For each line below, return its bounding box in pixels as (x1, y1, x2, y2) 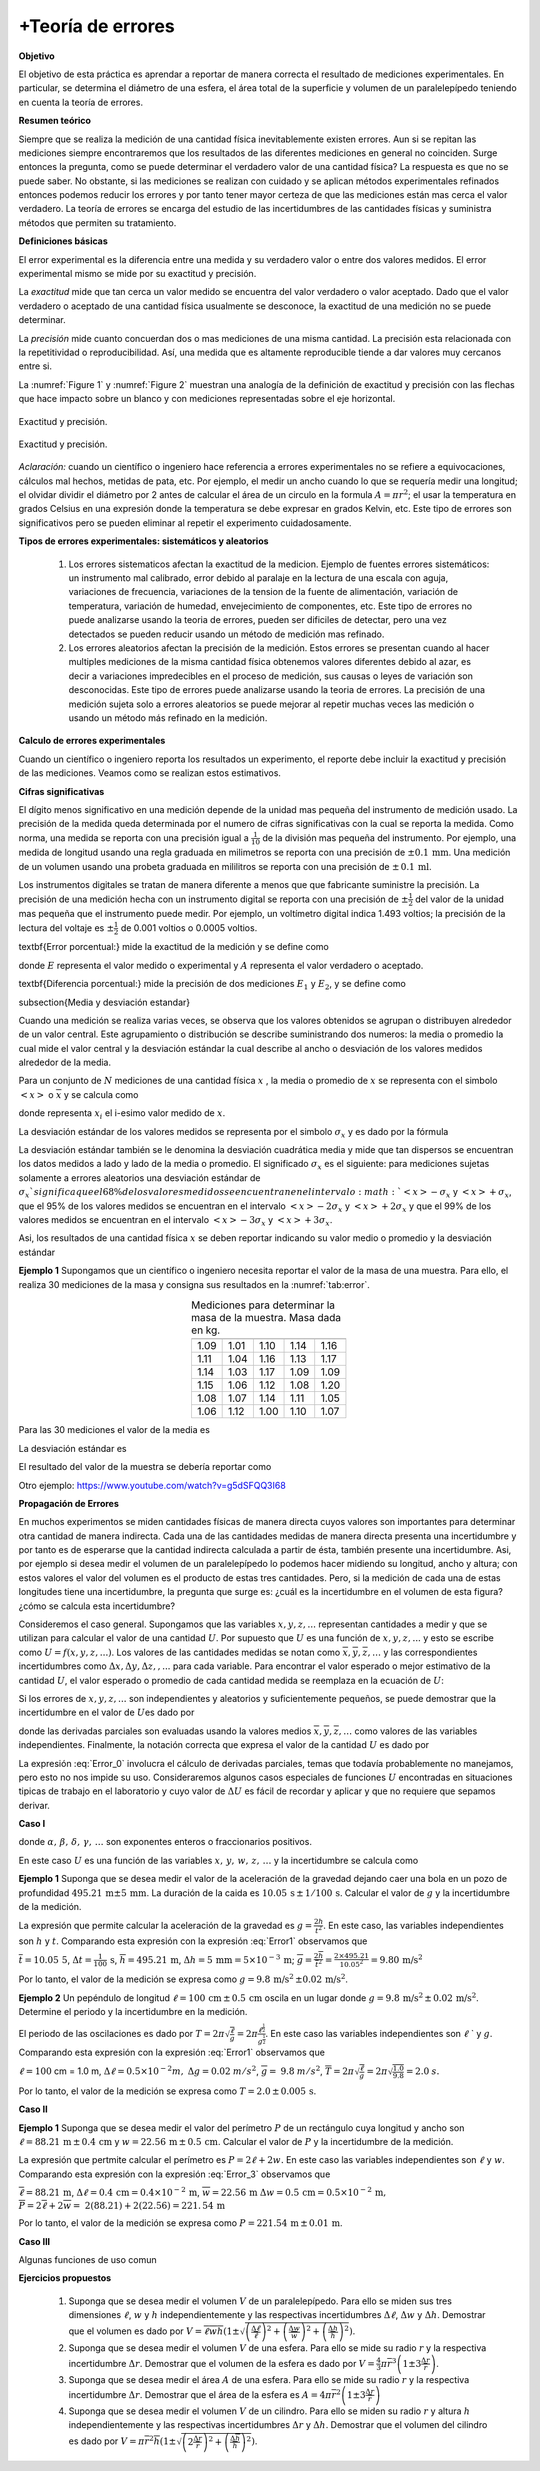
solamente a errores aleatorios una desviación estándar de (18, 1171, 261, 1184)
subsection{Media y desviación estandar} (18, 996, 191, 1008)
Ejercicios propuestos (18, 2272, 112, 2284)
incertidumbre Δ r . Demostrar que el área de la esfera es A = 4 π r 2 (68, 2388, 342, 2400)
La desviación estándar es (18, 1442, 127, 1454)
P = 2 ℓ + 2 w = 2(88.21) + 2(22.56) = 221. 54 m (18, 2200, 226, 2211)
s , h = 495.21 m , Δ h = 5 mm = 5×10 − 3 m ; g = (110, 1952, 313, 1965)
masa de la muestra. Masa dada (191, 1311, 342, 1325)
